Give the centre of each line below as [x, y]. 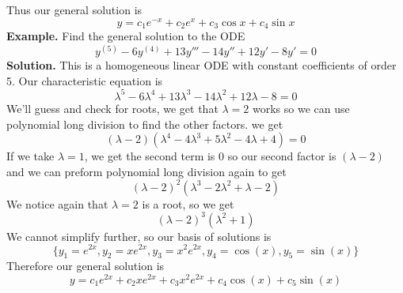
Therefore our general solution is [86, 266]
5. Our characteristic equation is [85, 80]
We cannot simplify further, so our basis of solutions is [139, 236]
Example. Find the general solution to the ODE [126, 36]
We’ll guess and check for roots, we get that [112, 108]
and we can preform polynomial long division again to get [146, 171]
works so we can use [301, 108]
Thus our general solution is [74, 9]
